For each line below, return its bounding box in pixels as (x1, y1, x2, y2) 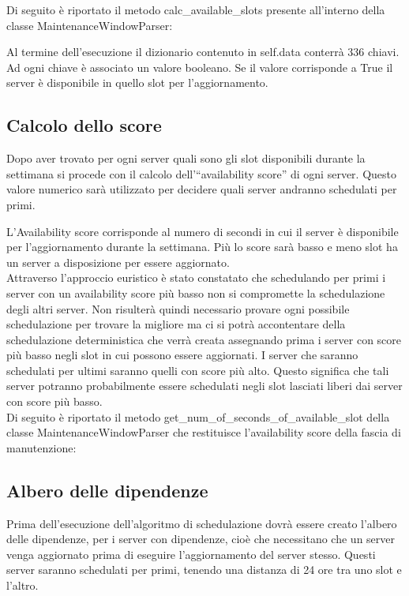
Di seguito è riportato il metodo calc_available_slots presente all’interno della (6, 2, 385, 17)
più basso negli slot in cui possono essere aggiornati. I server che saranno (6, 347, 358, 363)
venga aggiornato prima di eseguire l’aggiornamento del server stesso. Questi (6, 545, 376, 562)
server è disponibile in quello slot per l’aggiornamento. (6, 74, 268, 91)
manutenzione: (6, 439, 77, 455)
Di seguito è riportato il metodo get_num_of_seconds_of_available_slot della (6, 408, 390, 425)
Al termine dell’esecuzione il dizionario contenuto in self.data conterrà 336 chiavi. (6, 43, 400, 60)
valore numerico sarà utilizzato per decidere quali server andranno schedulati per (6, 181, 397, 197)
